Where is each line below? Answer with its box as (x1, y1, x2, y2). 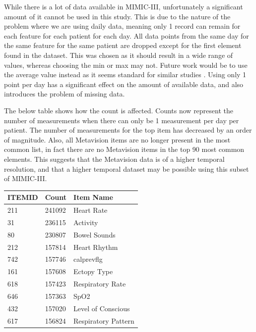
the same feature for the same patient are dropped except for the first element (4, 40, 242, 50)
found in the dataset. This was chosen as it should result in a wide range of (4, 49, 233, 60)
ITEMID (7, 192, 38, 202)
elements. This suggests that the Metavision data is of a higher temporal (4, 153, 225, 164)
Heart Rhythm (73, 241, 118, 252)
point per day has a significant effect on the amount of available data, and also (4, 79, 244, 89)
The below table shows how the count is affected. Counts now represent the (4, 105, 233, 115)
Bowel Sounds (73, 229, 116, 239)
